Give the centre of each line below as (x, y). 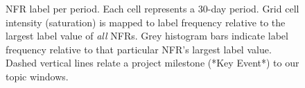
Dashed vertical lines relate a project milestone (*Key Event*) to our (152, 63)
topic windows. (37, 76)
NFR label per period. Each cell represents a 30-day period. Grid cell (152, 8)
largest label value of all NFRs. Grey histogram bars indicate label (147, 36)
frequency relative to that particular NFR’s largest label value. (139, 49)
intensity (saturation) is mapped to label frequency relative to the (146, 22)
